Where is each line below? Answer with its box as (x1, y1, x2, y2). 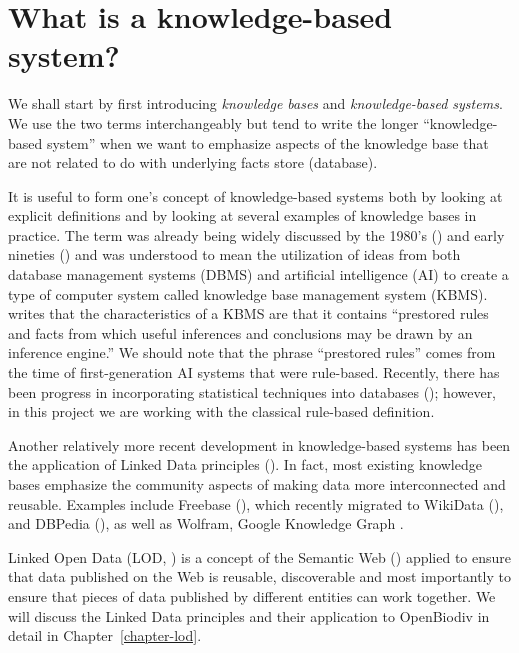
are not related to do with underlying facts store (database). (8, 152, 378, 173)
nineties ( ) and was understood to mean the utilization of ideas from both (8, 244, 461, 265)
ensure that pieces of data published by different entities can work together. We (8, 585, 496, 606)
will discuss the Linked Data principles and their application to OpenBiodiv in (8, 605, 490, 626)
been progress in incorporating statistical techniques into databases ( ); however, (8, 381, 497, 402)
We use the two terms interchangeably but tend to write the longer (8, 112, 419, 133)
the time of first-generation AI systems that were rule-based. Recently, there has (8, 362, 500, 383)
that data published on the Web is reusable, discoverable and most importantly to (8, 566, 511, 587)
